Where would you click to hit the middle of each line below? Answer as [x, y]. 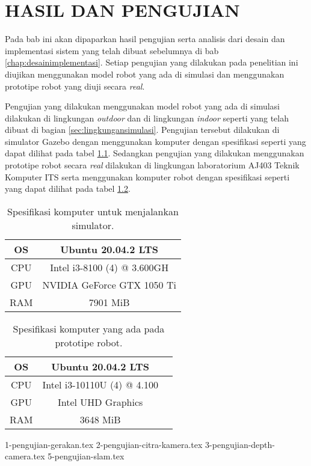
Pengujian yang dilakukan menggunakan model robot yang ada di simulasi [143, 106]
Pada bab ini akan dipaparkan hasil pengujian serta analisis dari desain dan [145, 39]
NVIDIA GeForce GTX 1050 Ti [109, 284]
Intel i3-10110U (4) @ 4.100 [100, 384]
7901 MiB [109, 302]
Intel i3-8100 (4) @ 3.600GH [109, 267]
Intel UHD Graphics [100, 402]
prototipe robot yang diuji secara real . [75, 86]
